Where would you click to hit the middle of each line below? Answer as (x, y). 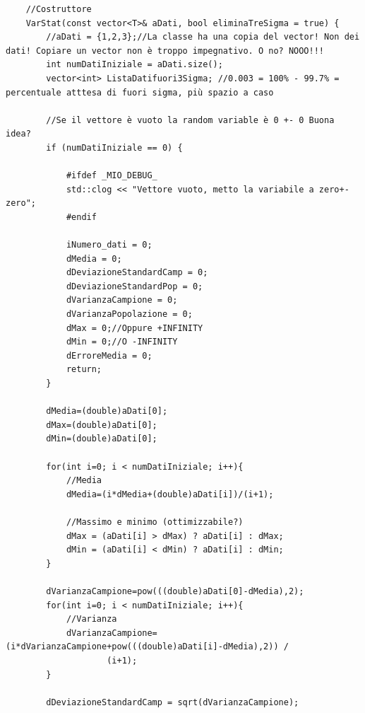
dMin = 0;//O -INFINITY (122, 342)
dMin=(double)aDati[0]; (102, 439)
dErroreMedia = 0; (109, 355)
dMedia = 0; (94, 259)
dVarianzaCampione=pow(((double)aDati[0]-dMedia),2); (175, 591)
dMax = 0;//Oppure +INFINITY (134, 328)
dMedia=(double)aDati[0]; (107, 411)
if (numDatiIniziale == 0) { (114, 147)
